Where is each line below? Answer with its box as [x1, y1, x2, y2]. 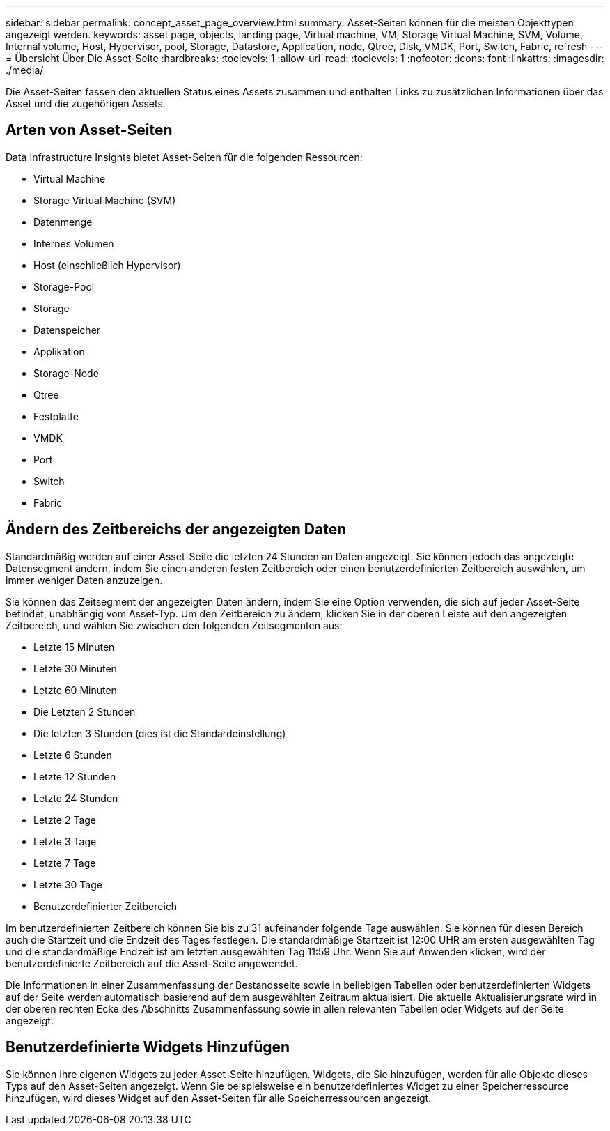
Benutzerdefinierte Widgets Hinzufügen [6, 1038, 290, 1056]
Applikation [33, 345, 85, 357]
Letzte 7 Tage [33, 856, 96, 869]
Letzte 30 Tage [33, 878, 102, 891]
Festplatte [33, 410, 79, 422]
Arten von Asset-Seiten [6, 121, 173, 139]
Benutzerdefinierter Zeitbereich [33, 900, 178, 912]
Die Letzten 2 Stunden [33, 705, 136, 718]
